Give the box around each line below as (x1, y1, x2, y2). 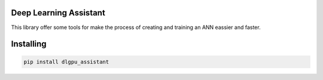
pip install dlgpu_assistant (23, 58, 109, 65)
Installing (11, 39, 47, 49)
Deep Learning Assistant (11, 8, 106, 18)
